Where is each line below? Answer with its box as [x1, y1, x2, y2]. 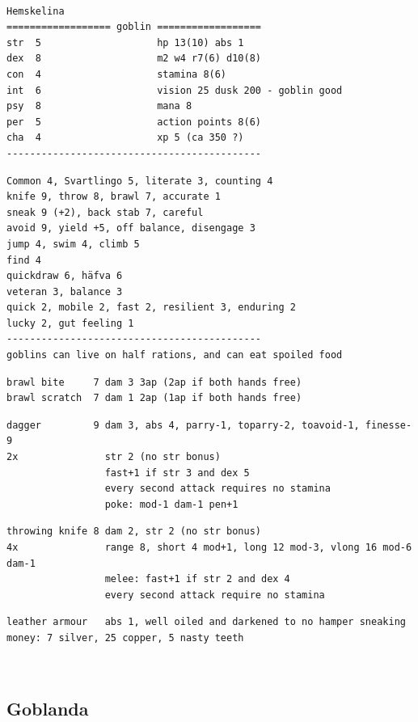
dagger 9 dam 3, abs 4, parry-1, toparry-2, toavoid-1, [6, 419, 360, 431]
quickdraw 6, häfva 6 [6, 270, 123, 282]
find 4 [6, 254, 41, 266]
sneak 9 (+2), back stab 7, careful [6, 206, 204, 218]
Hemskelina [6, 5, 65, 17]
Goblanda [6, 695, 89, 720]
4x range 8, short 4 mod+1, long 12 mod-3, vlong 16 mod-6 [6, 542, 412, 553]
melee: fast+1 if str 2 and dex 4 [104, 573, 290, 585]
